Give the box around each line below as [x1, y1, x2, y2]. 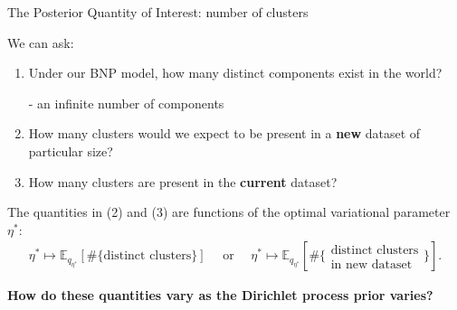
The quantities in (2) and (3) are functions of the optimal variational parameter [7, 202, 451, 221]
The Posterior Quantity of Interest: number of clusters [7, 3, 309, 21]
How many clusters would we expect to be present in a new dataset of [28, 124, 421, 143]
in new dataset [330, 258, 413, 271]
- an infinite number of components [28, 93, 224, 112]
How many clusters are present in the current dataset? [28, 172, 338, 191]
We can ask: [7, 33, 74, 52]
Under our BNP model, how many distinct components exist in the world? [28, 63, 443, 82]
